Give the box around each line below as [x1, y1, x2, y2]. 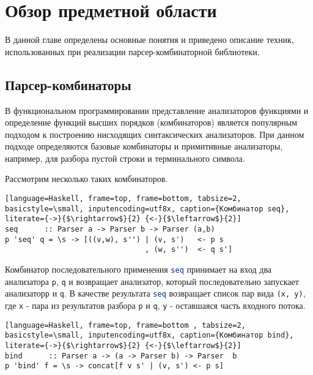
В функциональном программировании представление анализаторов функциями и [5, 104, 309, 116]
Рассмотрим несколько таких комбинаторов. [5, 172, 168, 185]
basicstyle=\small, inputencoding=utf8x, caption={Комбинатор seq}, [5, 204, 290, 213]
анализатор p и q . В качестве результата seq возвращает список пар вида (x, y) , [5, 287, 306, 300]
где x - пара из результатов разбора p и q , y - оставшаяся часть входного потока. [5, 298, 306, 311]
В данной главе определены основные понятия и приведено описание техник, [5, 33, 294, 46]
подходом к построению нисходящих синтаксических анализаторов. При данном [5, 127, 304, 140]
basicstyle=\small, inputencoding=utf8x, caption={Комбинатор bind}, [5, 331, 294, 340]
